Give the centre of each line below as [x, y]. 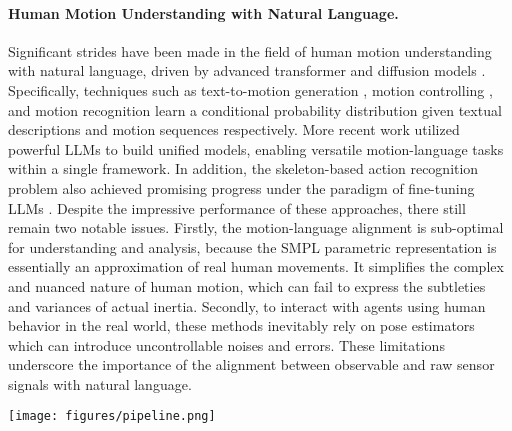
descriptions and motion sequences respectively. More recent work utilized [234, 129]
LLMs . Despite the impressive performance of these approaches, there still [237, 207]
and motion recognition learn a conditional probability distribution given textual [255, 109]
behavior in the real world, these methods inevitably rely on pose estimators [241, 325]
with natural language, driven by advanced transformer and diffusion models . [247, 70]
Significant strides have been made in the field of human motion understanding [250, 50]
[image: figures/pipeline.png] [112, 416]
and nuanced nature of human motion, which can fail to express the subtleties [247, 285]
